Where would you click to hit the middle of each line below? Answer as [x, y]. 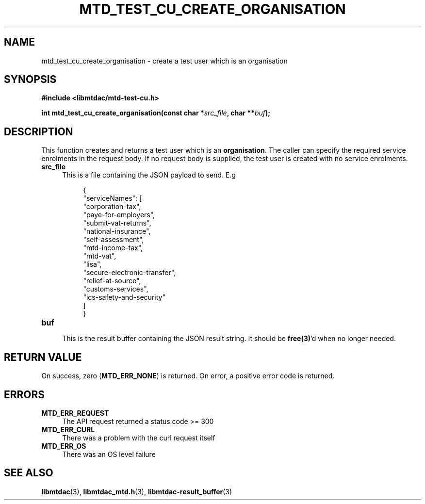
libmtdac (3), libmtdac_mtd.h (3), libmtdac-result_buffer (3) [137, 491]
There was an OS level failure [109, 454]
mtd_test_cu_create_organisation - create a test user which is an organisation [164, 61]
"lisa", [92, 264]
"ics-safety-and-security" [124, 297]
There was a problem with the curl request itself [139, 438]
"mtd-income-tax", [113, 248]
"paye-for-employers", [119, 215]
